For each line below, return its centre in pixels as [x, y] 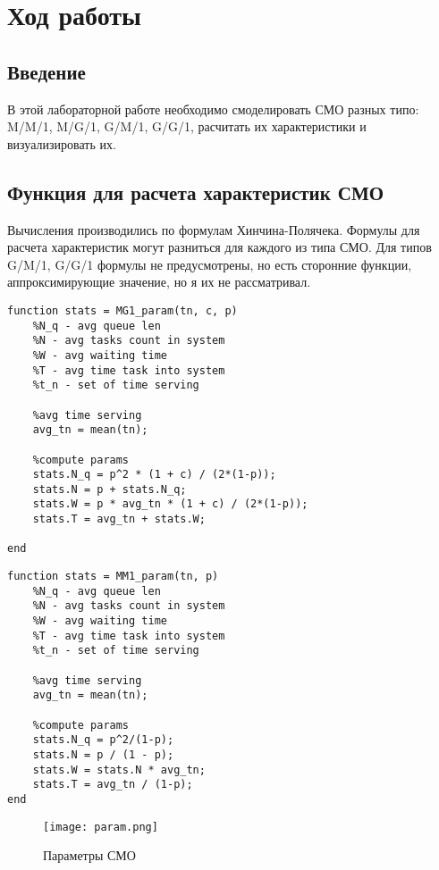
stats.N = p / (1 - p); [103, 754]
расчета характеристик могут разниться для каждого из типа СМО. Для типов [219, 247]
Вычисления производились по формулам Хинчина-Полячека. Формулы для [214, 229]
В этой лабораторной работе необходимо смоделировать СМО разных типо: [213, 109]
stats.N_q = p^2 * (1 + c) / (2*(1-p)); [154, 475]
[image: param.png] [101, 827]
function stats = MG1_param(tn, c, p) [122, 310]
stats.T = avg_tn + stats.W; [119, 519]
